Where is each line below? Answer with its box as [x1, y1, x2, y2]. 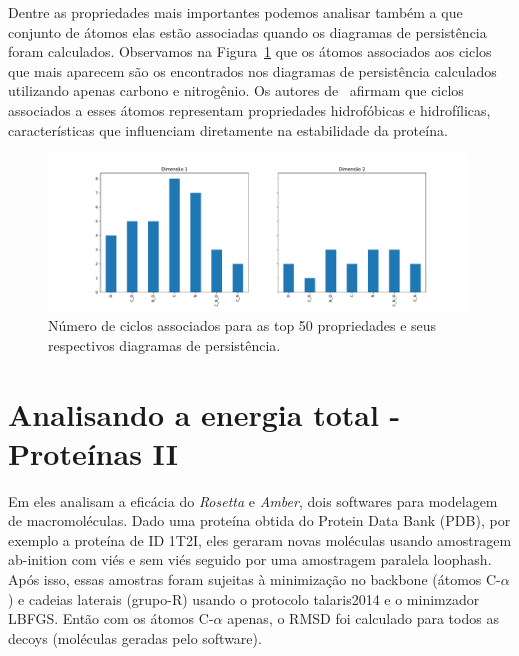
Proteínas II [8, 432, 178, 473]
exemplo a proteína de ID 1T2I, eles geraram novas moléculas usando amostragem [8, 529, 512, 550]
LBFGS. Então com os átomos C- [8, 608, 214, 629]
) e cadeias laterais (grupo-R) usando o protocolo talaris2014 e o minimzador [8, 588, 480, 609]
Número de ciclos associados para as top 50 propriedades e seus [48, 315, 437, 336]
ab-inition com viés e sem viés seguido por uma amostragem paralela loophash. [8, 549, 492, 570]
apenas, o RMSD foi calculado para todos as [227, 608, 499, 629]
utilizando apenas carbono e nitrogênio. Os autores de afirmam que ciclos [8, 80, 464, 101]
